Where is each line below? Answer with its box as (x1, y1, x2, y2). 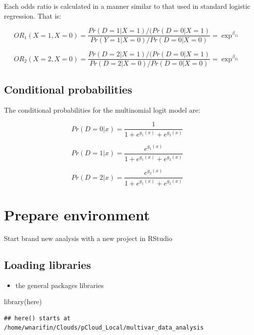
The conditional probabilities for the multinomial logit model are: (4, 104, 201, 115)
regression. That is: (4, 10, 61, 21)
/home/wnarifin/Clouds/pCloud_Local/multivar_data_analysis (4, 324, 204, 332)
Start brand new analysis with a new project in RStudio (4, 233, 172, 243)
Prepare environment (4, 204, 150, 224)
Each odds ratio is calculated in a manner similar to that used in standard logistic (4, 1, 251, 11)
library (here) (4, 296, 42, 307)
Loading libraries (4, 257, 91, 272)
